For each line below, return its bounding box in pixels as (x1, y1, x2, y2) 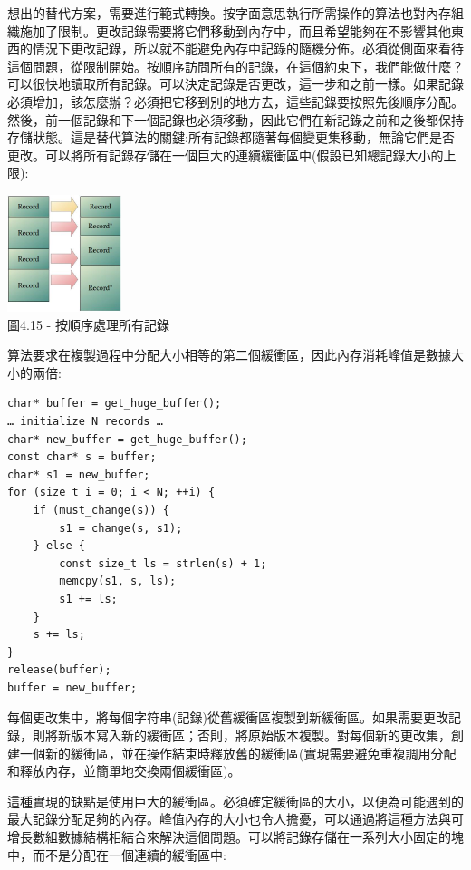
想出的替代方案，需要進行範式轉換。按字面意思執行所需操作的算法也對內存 (7, 4, 451, 22)
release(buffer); (7, 663, 111, 677)
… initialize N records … (7, 414, 163, 428)
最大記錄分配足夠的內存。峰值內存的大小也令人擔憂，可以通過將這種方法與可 (7, 809, 464, 828)
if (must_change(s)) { (33, 503, 169, 517)
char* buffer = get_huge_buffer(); (7, 397, 222, 411)
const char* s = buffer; (7, 450, 157, 464)
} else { (33, 539, 85, 553)
